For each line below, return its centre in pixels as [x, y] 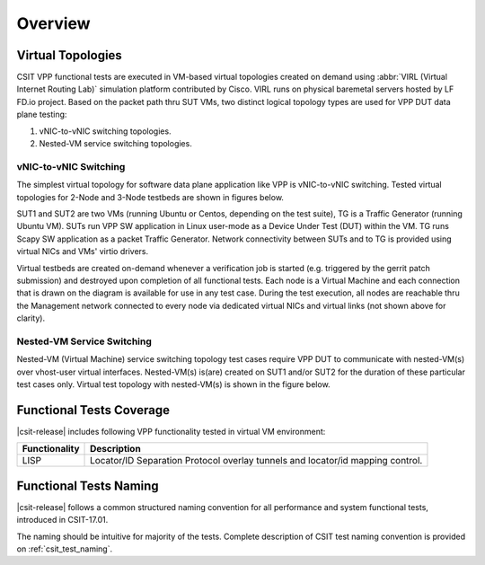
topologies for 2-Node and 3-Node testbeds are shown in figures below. [150, 197]
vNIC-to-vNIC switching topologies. [105, 131]
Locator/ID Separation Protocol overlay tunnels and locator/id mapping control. [256, 461]
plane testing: [42, 115]
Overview [53, 23]
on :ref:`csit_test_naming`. [64, 549]
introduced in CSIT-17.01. [62, 520]
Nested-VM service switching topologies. [115, 144]
